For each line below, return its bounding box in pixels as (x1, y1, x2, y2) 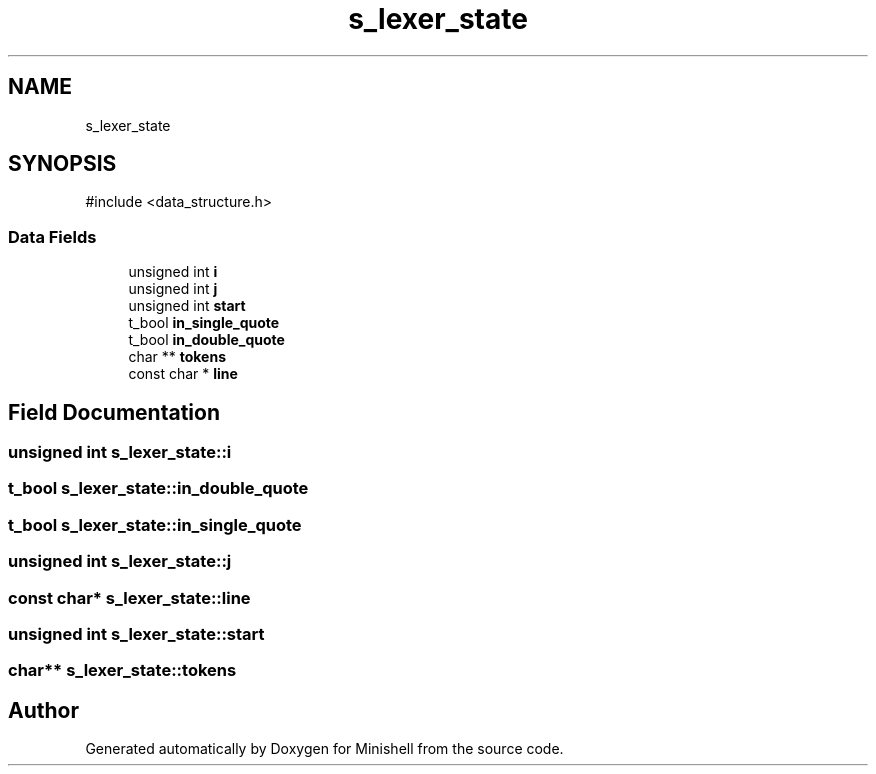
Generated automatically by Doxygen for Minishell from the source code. (85, 740, 564, 758)
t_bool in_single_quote (128, 314, 280, 332)
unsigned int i (128, 263, 218, 281)
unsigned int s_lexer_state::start (8, 623, 265, 644)
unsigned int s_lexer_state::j (8, 551, 232, 572)
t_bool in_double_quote (128, 331, 285, 349)
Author (8, 697, 79, 723)
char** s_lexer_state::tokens (8, 660, 237, 681)
